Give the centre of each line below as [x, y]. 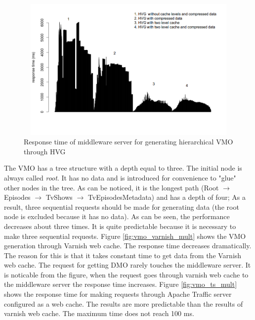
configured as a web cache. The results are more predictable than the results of [124, 303]
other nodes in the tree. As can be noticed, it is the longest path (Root [111, 187]
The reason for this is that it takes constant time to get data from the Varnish [123, 255]
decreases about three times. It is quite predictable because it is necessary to [120, 226]
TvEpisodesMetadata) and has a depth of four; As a [167, 197]
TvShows [59, 197]
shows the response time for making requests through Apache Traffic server [118, 294]
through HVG [45, 151]
